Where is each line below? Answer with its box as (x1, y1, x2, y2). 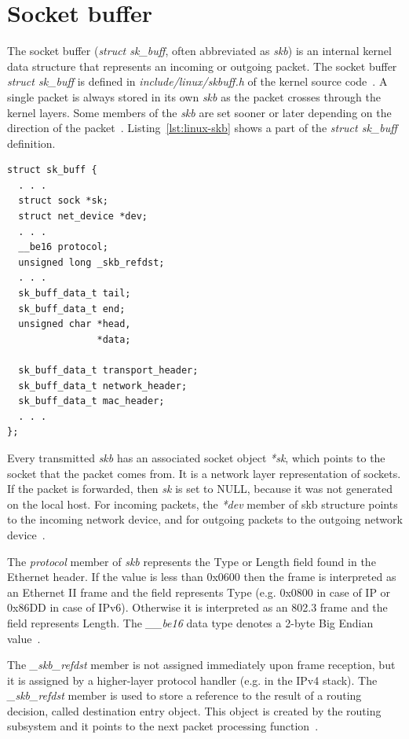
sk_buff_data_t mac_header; (18, 395, 165, 407)
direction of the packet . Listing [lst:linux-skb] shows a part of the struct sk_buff (7, 119, 397, 136)
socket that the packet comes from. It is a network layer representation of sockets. (7, 465, 401, 481)
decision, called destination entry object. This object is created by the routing (7, 702, 382, 719)
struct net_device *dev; (18, 211, 148, 222)
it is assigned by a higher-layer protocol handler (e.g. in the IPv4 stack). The (7, 671, 378, 688)
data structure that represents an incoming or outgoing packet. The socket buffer (7, 57, 397, 74)
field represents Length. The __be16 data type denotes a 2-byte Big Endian (7, 614, 374, 631)
